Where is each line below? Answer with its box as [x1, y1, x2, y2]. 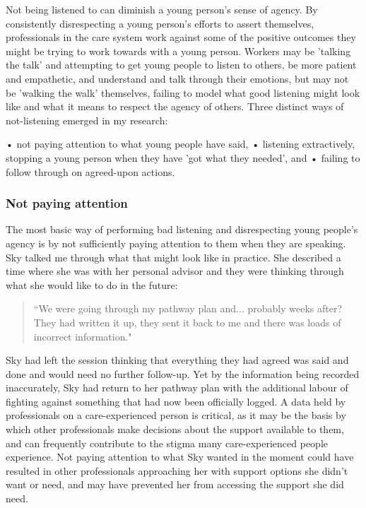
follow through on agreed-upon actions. [6, 164, 175, 179]
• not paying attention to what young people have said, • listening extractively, [6, 136, 355, 151]
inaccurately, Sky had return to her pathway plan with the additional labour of [6, 380, 348, 395]
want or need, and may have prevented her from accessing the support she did [6, 477, 344, 492]
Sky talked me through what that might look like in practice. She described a [6, 249, 341, 264]
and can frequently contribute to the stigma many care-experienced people [6, 435, 329, 450]
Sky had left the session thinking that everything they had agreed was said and [6, 353, 349, 367]
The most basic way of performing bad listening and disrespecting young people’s [6, 222, 358, 237]
